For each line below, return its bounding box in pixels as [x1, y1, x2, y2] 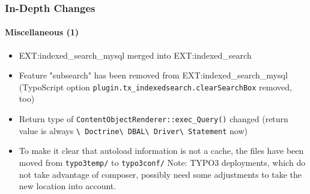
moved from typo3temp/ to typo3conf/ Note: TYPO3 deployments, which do [19, 156, 306, 168]
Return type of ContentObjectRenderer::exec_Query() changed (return [19, 113, 288, 125]
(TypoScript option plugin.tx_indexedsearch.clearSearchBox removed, [19, 80, 292, 93]
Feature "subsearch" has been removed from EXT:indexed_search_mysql [19, 69, 288, 81]
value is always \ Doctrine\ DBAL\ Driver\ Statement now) [19, 124, 248, 137]
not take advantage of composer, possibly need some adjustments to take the [19, 168, 302, 180]
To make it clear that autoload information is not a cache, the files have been [19, 144, 304, 157]
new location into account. [19, 180, 117, 192]
